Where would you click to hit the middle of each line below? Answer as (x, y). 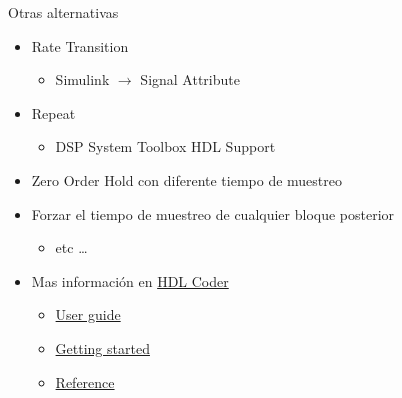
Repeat (53, 112)
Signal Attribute (190, 79)
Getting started (102, 347)
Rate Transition (80, 45)
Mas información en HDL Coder (130, 280)
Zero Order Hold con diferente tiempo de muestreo (186, 179)
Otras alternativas (63, 12)
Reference (85, 381)
